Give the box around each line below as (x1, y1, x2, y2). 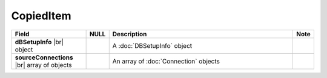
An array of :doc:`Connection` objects (112, 57, 220, 65)
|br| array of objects (15, 60, 72, 69)
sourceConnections (15, 53, 73, 62)
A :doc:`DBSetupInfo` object (112, 41, 193, 50)
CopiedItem (11, 9, 71, 22)
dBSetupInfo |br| (15, 37, 64, 46)
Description (112, 30, 147, 38)
